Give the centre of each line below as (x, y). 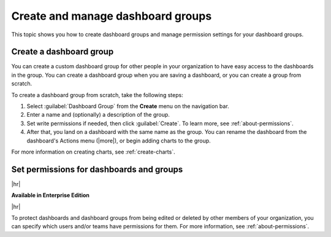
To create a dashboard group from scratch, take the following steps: (97, 95)
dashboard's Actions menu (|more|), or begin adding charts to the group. (119, 141)
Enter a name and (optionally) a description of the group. (98, 115)
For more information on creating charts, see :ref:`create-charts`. (93, 152)
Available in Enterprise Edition (51, 195)
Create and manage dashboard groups (112, 16)
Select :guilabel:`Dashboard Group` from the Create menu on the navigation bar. (128, 106)
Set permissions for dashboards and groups (97, 169)
